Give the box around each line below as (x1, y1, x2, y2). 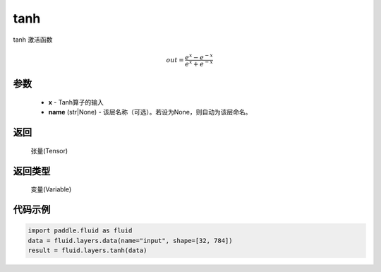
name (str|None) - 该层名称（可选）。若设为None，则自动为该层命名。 (48, 108, 252, 117)
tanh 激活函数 (13, 35, 53, 44)
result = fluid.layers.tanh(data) (28, 247, 147, 254)
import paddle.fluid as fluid (28, 227, 133, 235)
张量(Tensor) (30, 146, 68, 155)
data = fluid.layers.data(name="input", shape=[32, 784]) (28, 237, 233, 244)
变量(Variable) (30, 185, 72, 194)
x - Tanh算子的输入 (48, 98, 104, 107)
